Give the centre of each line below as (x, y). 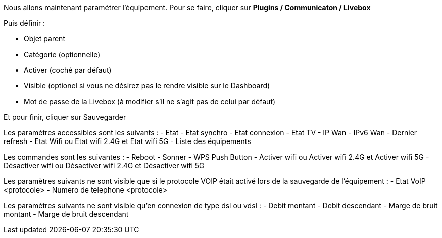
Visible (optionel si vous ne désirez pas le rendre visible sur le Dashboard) (147, 86)
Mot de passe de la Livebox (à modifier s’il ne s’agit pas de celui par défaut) (150, 101)
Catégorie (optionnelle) (62, 54)
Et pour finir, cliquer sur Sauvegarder (65, 117)
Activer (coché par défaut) (68, 70)
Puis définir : (24, 23)
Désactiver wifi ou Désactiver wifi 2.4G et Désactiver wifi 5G (104, 165)
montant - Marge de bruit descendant (66, 214)
